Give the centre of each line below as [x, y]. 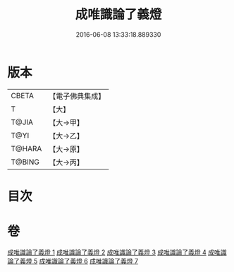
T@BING [25, 162]
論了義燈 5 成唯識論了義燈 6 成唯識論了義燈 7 [73, 261]
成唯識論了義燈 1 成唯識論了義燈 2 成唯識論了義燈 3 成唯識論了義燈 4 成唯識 [117, 252]
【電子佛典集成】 [77, 96]
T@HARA [26, 148]
